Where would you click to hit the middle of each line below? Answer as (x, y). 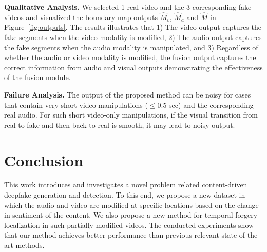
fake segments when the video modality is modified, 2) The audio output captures (133, 37)
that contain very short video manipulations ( (76, 104)
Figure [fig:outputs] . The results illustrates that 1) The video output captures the (133, 27)
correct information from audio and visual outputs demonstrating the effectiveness (133, 67)
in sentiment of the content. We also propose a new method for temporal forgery (131, 215)
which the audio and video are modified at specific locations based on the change (131, 205)
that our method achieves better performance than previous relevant (112, 235)
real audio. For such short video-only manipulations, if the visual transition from (131, 115)
